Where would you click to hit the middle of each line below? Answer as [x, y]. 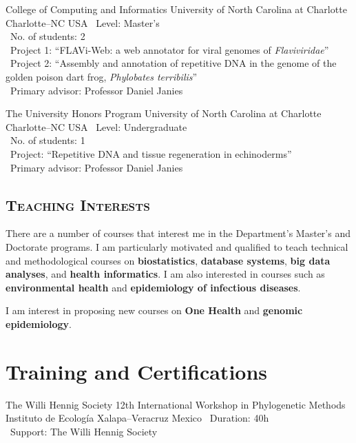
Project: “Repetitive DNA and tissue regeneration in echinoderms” [151, 153]
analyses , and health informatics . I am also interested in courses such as [165, 274]
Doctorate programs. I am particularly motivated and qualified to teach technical [177, 246]
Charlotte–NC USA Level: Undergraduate [96, 126]
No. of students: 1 [48, 140]
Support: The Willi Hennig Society [84, 431]
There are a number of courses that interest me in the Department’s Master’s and [178, 233]
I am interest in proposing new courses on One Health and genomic [154, 310]
